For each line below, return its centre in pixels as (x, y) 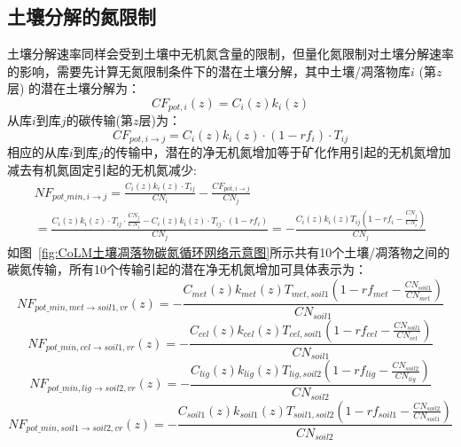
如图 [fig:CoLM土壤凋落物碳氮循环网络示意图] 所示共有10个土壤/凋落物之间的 (229, 251)
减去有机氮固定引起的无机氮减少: (102, 170)
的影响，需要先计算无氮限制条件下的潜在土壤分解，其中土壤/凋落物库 (209, 71)
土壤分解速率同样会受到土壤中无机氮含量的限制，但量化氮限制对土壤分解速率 (230, 54)
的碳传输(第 (100, 120)
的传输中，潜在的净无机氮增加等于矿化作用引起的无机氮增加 (277, 152)
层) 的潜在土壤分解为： (74, 88)
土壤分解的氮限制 (82, 16)
